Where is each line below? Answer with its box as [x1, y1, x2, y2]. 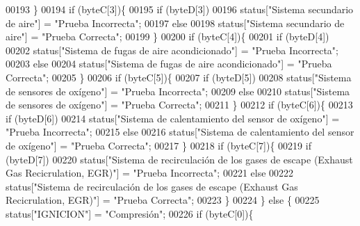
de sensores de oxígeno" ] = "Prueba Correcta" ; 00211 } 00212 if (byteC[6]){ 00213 [6, 97, 353, 112]
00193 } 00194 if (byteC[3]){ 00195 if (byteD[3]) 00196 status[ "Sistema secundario [6, 2, 354, 16]
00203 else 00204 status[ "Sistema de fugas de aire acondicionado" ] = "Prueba [6, 56, 332, 71]
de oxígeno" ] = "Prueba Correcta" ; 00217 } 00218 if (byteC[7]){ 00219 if [6, 138, 311, 152]
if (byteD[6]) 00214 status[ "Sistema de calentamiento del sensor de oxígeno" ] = [6, 111, 340, 125]
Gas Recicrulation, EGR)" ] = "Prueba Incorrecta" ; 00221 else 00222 [6, 166, 294, 180]
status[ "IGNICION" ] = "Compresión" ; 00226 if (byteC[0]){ [6, 206, 254, 220]
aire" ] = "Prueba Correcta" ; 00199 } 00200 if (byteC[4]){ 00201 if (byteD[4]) [6, 29, 329, 44]
